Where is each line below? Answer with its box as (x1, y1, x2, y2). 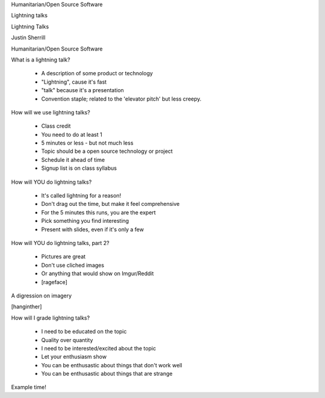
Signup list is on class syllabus (41, 164, 117, 172)
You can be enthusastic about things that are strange (41, 370, 173, 378)
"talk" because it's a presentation (41, 87, 125, 94)
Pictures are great (41, 253, 86, 260)
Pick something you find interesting (41, 217, 129, 225)
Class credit (41, 122, 71, 129)
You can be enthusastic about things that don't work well (41, 361, 183, 368)
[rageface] (41, 278, 67, 285)
